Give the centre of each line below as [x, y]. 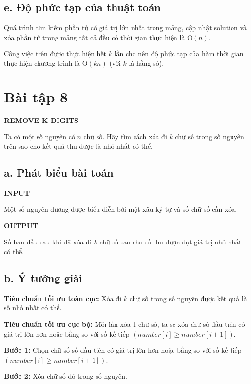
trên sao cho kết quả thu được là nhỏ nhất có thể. [78, 146]
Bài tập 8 [36, 96]
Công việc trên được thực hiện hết [55, 53]
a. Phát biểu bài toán [59, 172]
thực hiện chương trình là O [46, 63]
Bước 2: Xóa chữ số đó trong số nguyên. [66, 376]
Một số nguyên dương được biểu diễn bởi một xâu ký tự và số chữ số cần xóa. [121, 209]
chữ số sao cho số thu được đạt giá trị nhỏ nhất [171, 242]
